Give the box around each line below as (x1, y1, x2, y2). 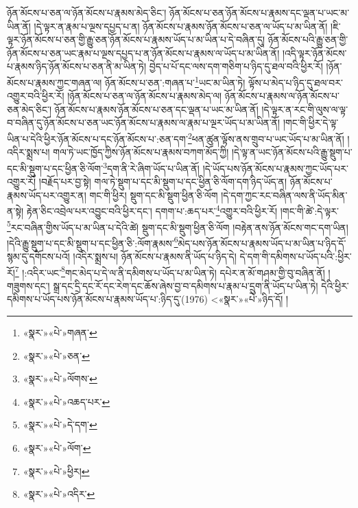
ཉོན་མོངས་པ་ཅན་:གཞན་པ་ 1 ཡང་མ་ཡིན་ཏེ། (105, 73, 246, 89)
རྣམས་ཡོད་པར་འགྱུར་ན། (7, 187, 86, 202)
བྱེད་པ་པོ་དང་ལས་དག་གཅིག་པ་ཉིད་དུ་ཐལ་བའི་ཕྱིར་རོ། (149, 59, 323, 73)
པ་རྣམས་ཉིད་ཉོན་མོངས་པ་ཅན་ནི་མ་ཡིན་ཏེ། (7, 59, 146, 73)
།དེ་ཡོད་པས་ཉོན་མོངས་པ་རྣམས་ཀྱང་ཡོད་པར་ (202, 161, 348, 175)
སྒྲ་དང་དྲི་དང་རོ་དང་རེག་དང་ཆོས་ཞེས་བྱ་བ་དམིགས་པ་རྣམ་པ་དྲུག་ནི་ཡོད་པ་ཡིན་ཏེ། (53, 278, 318, 292)
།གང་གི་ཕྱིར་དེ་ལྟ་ (283, 115, 339, 130)
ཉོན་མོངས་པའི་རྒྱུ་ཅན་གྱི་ (267, 32, 348, 47)
